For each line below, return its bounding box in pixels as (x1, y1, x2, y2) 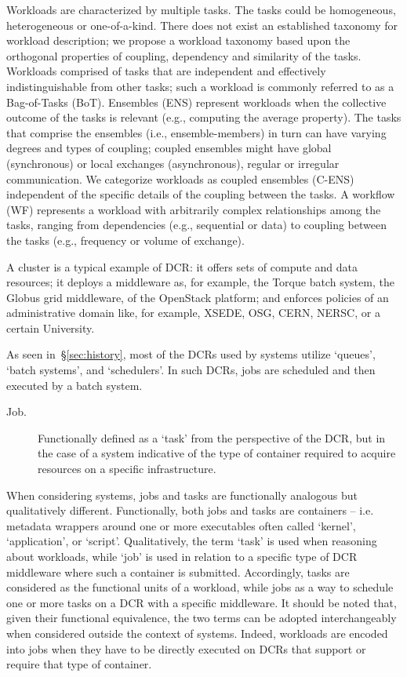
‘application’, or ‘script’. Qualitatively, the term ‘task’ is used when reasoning (6, 533, 377, 549)
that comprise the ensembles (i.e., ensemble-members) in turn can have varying (6, 124, 387, 140)
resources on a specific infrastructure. (38, 460, 216, 477)
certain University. (6, 319, 95, 336)
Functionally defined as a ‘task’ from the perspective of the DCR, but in (38, 429, 386, 446)
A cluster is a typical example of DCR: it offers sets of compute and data (6, 258, 358, 275)
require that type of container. (6, 656, 152, 672)
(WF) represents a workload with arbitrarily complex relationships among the (6, 201, 381, 217)
